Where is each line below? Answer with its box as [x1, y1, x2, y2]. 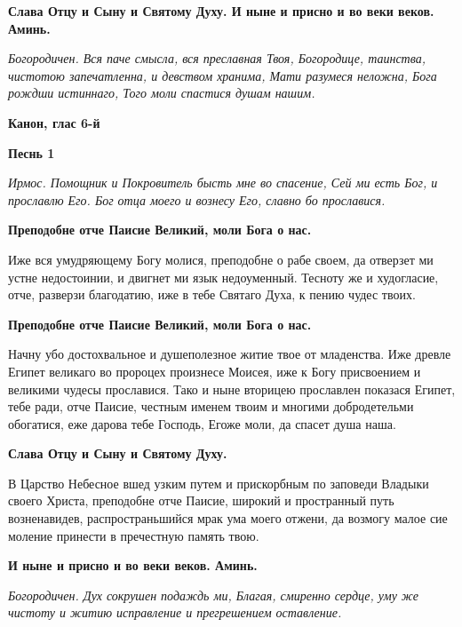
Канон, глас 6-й [8, 113, 100, 131]
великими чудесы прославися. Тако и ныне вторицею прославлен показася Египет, [8, 379, 456, 398]
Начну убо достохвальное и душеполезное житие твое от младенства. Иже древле [8, 345, 451, 363]
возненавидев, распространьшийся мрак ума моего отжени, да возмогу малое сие [8, 509, 448, 528]
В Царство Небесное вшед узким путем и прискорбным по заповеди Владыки [8, 473, 429, 492]
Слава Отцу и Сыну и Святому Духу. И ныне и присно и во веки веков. [8, 2, 434, 20]
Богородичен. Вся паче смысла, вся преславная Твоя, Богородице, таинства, [8, 49, 426, 67]
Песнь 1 [8, 143, 55, 162]
